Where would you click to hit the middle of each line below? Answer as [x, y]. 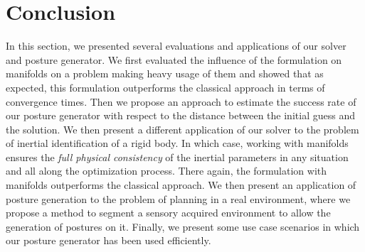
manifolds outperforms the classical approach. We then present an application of [181, 185]
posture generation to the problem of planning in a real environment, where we [178, 198]
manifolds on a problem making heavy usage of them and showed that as [165, 73]
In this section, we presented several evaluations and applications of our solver [176, 46]
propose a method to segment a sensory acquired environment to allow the [168, 213]
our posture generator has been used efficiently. [109, 240]
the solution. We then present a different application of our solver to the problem [182, 129]
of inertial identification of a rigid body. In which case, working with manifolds [177, 143]
